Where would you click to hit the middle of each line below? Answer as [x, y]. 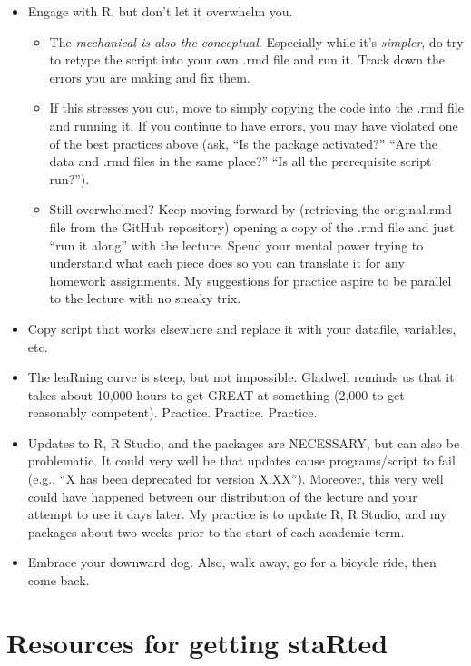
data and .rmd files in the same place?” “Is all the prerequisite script [240, 161]
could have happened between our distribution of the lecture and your [222, 496]
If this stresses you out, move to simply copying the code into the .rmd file [256, 108]
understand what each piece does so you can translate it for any [227, 263]
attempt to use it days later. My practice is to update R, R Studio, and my [237, 514]
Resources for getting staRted [197, 642]
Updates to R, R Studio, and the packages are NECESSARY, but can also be [244, 442]
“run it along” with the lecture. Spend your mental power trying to [236, 245]
